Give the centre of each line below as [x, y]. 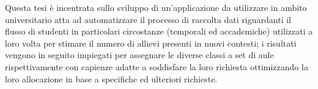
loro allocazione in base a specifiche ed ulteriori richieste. [111, 78]
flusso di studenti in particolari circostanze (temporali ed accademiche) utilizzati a [159, 31]
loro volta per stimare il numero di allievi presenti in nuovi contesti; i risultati [151, 43]
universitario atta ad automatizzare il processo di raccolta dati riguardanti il [148, 19]
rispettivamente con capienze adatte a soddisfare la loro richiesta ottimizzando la [157, 66]
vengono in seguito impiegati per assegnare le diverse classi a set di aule [139, 55]
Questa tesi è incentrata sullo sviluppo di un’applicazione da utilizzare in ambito [156, 7]
